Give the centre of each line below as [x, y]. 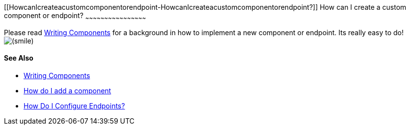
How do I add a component [68, 91]
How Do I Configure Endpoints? [74, 106]
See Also [19, 58]
